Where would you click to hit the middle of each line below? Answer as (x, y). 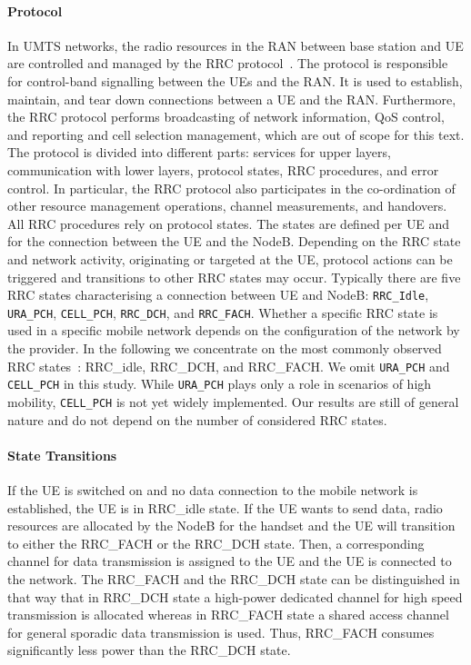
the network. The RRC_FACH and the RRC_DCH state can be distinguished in (234, 578)
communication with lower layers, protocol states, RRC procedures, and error (223, 169)
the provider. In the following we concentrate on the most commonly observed (225, 348)
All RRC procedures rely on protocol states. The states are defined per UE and (229, 223)
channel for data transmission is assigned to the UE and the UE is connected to (230, 561)
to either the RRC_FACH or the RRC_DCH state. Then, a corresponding (216, 543)
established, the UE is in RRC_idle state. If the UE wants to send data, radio (225, 507)
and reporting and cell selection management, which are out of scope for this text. (236, 134)
